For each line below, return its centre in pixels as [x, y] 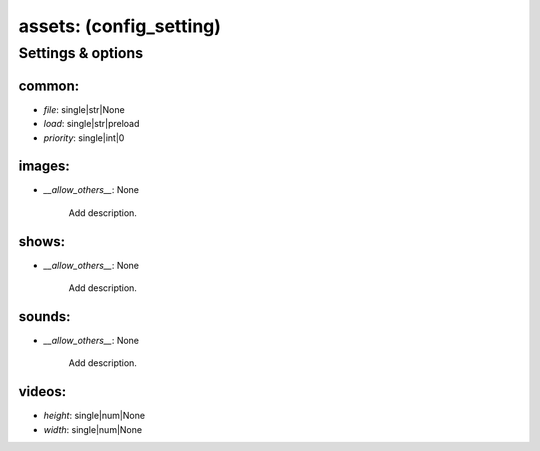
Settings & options [81, 53]
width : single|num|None [93, 429]
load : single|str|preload [91, 124]
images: [44, 166]
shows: [42, 241]
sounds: [44, 316]
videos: [42, 391]
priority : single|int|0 [84, 137]
